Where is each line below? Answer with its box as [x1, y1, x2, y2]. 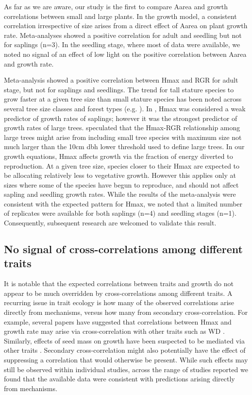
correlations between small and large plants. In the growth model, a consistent [4, 11, 237, 21]
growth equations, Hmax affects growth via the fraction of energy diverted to [4, 151, 233, 161]
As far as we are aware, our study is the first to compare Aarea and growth [4, 1, 228, 11]
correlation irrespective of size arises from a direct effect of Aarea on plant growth [4, 20, 248, 31]
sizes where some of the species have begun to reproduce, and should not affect [4, 179, 239, 189]
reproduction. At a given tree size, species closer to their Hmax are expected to [4, 160, 240, 171]
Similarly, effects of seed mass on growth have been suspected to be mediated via [4, 335, 245, 345]
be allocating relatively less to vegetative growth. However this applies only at [4, 170, 236, 180]
